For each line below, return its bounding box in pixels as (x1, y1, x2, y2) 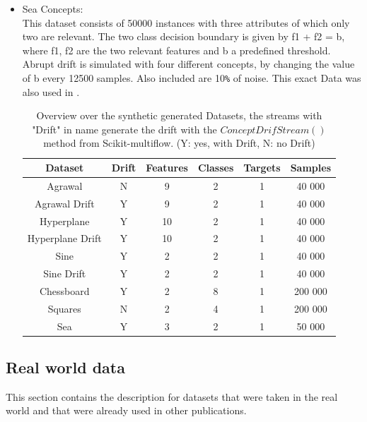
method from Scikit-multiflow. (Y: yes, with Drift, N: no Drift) (43, 135, 315, 150)
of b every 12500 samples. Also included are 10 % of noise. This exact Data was (22, 70, 361, 85)
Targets (243, 160, 281, 174)
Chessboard (39, 283, 90, 298)
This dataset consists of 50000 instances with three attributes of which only (22, 15, 350, 30)
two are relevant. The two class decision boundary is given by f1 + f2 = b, (22, 29, 345, 44)
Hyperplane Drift (27, 231, 102, 246)
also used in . (22, 84, 80, 99)
